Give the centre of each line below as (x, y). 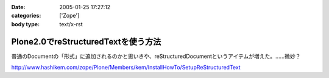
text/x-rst (71, 24)
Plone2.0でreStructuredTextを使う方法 (86, 42)
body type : (25, 24)
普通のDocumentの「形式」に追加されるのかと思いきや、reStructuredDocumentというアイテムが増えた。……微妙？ (156, 56)
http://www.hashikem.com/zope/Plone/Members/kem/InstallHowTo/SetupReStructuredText (126, 68)
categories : (26, 16)
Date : (18, 7)
